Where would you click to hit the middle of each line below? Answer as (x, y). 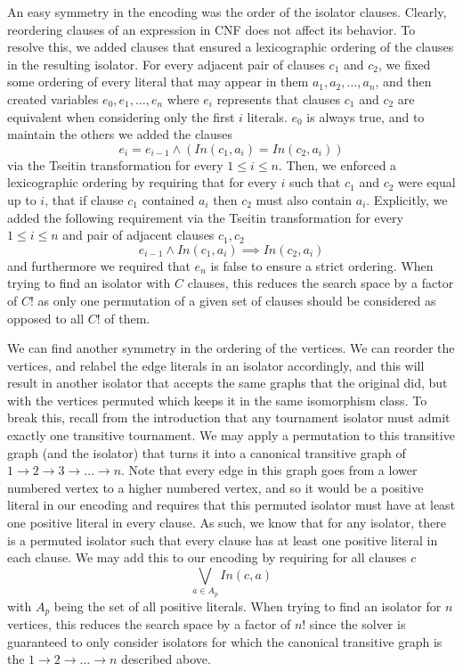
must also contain (304, 199)
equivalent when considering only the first (121, 116)
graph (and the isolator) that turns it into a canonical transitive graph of (207, 452)
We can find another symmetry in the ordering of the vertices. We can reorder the (231, 348)
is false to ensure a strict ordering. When (322, 265)
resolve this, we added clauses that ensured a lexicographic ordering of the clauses (231, 47)
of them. (127, 318)
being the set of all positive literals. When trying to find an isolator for (248, 606)
